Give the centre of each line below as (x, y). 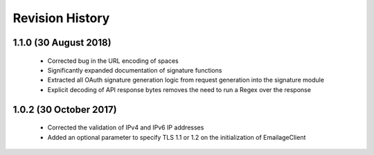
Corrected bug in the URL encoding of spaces (113, 61)
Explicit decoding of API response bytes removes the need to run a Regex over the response (179, 89)
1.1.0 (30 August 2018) (62, 43)
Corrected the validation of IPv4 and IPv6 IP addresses (126, 127)
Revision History (61, 18)
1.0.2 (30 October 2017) (65, 110)
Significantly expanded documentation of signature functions (135, 70)
